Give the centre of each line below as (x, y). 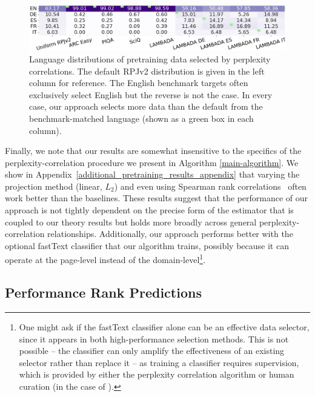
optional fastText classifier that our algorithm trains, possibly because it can (147, 245)
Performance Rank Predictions (103, 292)
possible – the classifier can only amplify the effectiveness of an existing (152, 351)
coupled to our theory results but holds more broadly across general (131, 222)
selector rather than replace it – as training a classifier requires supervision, (159, 362)
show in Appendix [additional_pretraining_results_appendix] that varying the (152, 174)
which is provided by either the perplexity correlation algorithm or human (157, 374)
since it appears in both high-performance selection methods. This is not (154, 339)
